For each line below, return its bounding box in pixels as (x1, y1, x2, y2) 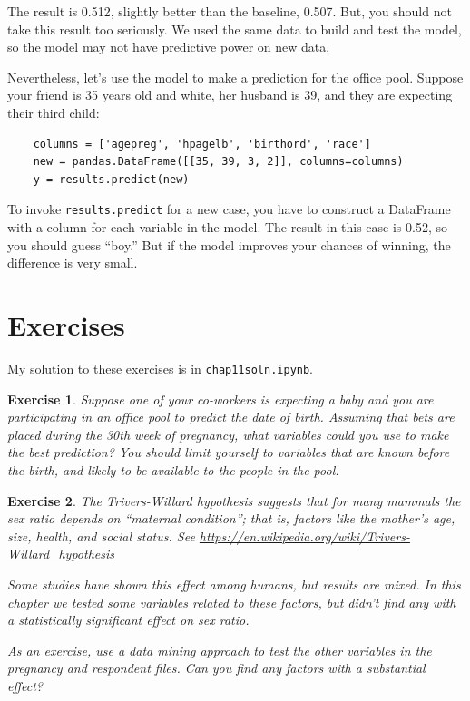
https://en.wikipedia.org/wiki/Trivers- (199, 526, 410, 545)
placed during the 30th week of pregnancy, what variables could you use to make (7, 424, 449, 443)
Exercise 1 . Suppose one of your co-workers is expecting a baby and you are (7, 389, 434, 408)
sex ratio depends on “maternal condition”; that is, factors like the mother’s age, (7, 509, 455, 528)
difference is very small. (7, 253, 138, 272)
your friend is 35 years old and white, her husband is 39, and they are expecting (7, 85, 453, 104)
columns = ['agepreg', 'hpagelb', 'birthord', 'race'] (33, 137, 371, 151)
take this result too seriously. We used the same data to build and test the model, (7, 19, 462, 38)
